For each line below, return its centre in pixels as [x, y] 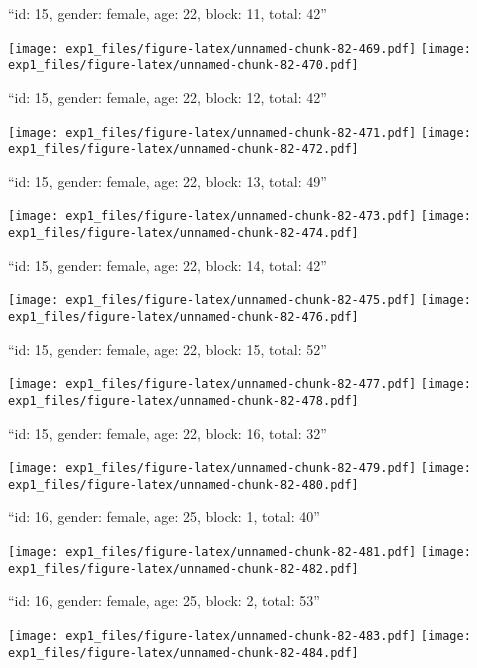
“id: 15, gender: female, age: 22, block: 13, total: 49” [167, 180]
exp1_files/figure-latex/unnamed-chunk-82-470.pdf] [183, 65]
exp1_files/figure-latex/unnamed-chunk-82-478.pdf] [183, 400]
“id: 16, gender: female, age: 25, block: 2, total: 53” [164, 600]
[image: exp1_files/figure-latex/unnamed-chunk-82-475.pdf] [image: [239, 300]
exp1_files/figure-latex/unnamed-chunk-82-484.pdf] [183, 652]
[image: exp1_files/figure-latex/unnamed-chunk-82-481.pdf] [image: [239, 552]
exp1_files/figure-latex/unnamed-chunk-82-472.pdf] [183, 149]
